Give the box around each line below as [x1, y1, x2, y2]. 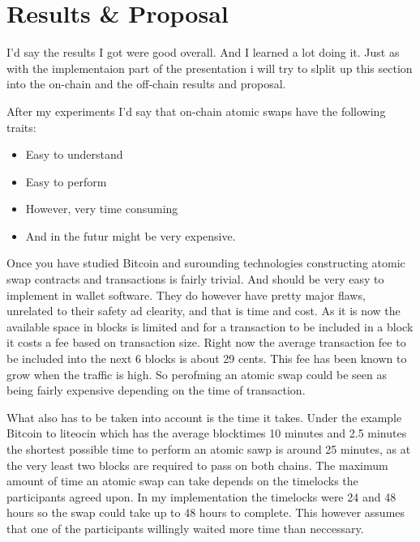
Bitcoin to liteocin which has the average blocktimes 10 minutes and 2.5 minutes [6, 425, 407, 442]
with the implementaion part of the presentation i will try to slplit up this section [6, 59, 413, 76]
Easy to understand [25, 146, 123, 163]
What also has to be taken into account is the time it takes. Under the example [6, 408, 402, 425]
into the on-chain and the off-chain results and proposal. [6, 75, 286, 92]
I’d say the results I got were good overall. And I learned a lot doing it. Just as [6, 44, 400, 61]
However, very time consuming [25, 200, 178, 217]
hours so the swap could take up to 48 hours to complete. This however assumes [6, 504, 405, 521]
